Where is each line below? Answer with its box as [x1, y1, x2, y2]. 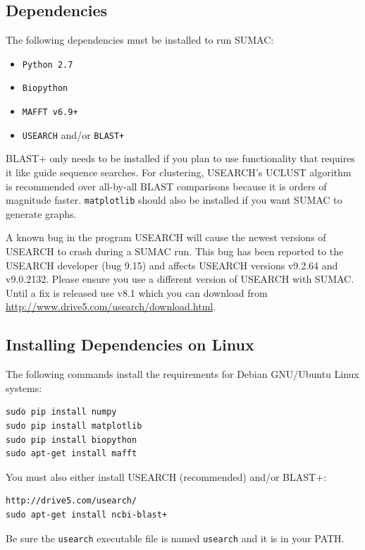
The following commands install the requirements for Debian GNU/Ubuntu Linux [6, 367, 359, 381]
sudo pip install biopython [6, 434, 137, 445]
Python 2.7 [22, 59, 73, 70]
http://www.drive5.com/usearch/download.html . [6, 299, 216, 314]
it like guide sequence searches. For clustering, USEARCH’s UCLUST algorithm [6, 165, 352, 180]
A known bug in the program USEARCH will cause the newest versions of [6, 230, 326, 245]
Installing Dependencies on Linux [6, 334, 254, 355]
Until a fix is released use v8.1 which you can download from [6, 285, 268, 300]
